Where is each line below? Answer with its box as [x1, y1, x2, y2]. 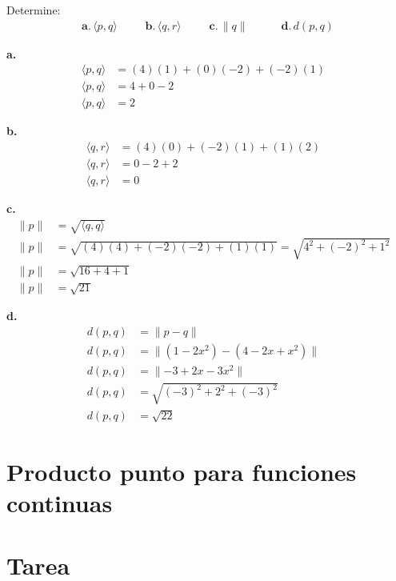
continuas [6, 486, 113, 519]
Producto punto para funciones [6, 455, 357, 487]
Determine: [6, 2, 61, 18]
